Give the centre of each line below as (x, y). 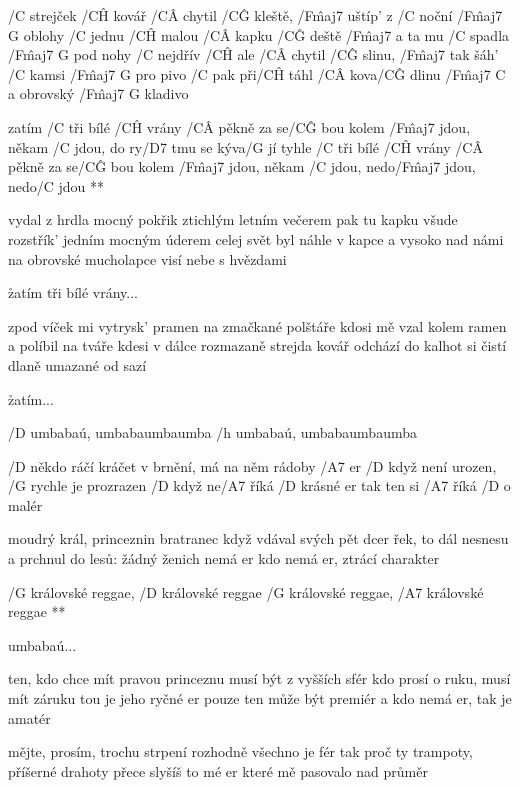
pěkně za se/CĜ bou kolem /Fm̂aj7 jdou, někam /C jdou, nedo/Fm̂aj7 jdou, (242, 166)
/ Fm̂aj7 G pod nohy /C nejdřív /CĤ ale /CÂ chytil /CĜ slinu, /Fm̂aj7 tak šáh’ (253, 54)
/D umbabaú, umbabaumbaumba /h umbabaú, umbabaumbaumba (212, 432)
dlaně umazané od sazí (77, 364)
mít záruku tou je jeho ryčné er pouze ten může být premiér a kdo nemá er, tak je (260, 698)
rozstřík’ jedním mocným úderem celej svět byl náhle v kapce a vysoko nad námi (256, 238)
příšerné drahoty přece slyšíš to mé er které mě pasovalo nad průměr (218, 770)
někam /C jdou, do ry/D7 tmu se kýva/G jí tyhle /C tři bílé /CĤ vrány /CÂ (245, 146)
